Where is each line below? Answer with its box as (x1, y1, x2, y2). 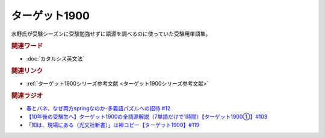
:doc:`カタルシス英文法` (26, 55, 85, 62)
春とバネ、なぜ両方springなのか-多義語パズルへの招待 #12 (26, 104, 171, 111)
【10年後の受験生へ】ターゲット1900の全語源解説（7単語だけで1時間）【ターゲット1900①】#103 (26, 113, 268, 121)
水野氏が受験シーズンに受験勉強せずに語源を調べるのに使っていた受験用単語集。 (11, 30, 211, 37)
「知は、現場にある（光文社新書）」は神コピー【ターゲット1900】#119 (26, 121, 200, 129)
